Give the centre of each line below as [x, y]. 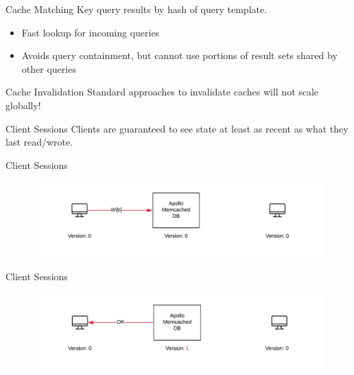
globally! [23, 105]
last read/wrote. [39, 142]
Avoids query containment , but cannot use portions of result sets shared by [179, 55]
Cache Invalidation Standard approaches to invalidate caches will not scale [162, 92]
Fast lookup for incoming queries [91, 32]
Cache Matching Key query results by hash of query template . [137, 9]
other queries [49, 68]
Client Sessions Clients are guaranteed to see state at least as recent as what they [177, 128]
